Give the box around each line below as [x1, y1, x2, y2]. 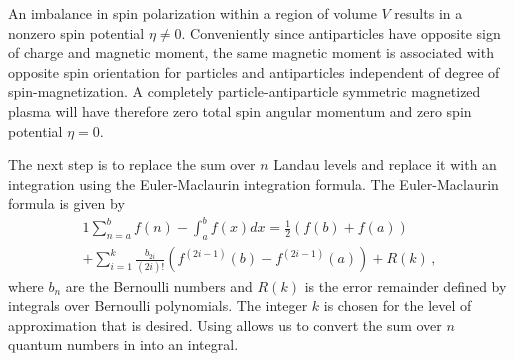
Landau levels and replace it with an [273, 154, 497, 175]
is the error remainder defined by [304, 275, 507, 296]
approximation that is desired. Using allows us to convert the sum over [8, 314, 442, 335]
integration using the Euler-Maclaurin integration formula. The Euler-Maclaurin [8, 173, 499, 194]
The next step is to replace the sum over [8, 154, 256, 175]
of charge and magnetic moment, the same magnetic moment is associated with [8, 42, 494, 63]
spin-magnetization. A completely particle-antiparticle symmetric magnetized [8, 81, 481, 102]
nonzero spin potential [8, 22, 145, 43]
